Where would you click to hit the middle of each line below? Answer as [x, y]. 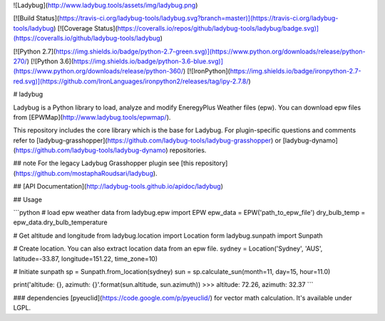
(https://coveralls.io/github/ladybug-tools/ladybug [87, 38]
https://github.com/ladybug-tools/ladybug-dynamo [91, 150]
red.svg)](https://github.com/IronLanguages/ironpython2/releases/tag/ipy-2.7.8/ [131, 81]
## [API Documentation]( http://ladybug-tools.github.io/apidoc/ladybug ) [118, 186]
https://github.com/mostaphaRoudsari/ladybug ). [86, 173]
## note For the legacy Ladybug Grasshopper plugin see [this [103, 163]
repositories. [188, 150]
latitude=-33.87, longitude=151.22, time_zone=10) [86, 258]
